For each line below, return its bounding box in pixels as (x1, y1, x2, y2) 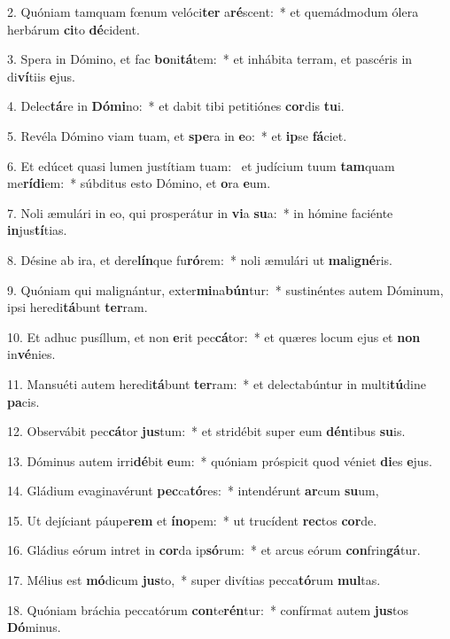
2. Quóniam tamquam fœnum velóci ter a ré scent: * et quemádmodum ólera (7, 3, 419, 20)
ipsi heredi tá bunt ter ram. (7, 298, 148, 316)
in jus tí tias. (7, 221, 67, 239)
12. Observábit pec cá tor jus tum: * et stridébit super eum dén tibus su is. (7, 422, 406, 440)
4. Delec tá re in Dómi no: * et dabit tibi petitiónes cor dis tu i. (7, 97, 345, 115)
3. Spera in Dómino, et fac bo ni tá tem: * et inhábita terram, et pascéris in (7, 50, 413, 68)
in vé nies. (7, 345, 56, 363)
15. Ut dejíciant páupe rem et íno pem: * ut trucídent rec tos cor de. (7, 510, 377, 529)
